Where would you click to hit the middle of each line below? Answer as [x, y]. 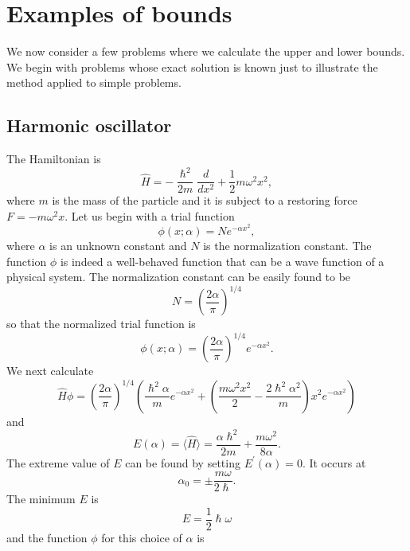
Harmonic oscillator [89, 125]
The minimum [41, 499]
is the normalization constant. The [287, 246]
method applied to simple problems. [94, 82]
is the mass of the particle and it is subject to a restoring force [205, 200]
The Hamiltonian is [54, 159]
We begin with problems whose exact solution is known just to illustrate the [192, 66]
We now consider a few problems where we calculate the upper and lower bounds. [206, 51]
